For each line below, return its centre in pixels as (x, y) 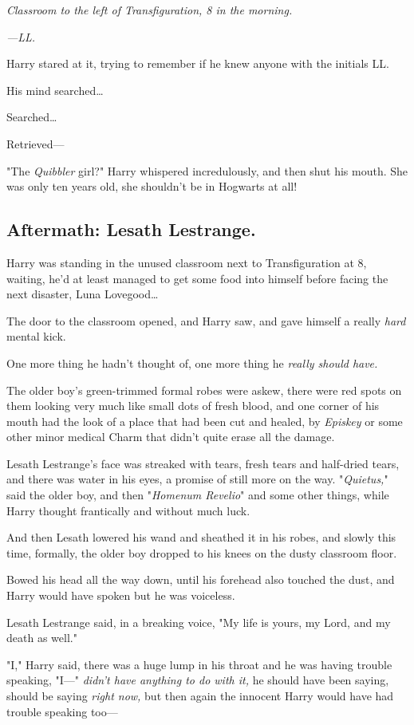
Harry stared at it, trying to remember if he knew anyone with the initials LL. (198, 63)
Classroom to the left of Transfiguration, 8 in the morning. (150, 10)
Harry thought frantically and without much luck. (128, 510)
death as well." (42, 638)
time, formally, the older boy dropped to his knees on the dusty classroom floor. (202, 552)
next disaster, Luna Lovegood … (83, 294)
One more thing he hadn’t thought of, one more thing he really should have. (192, 362)
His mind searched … (55, 90)
